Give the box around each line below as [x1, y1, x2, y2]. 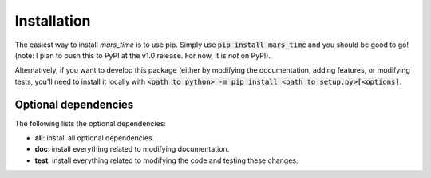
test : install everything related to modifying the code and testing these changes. [34, 156, 299, 165]
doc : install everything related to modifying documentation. [34, 144, 230, 154]
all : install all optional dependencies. [34, 133, 155, 143]
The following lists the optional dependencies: [14, 118, 167, 128]
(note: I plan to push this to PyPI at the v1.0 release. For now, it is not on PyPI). [14, 50, 271, 60]
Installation [14, 12, 91, 30]
